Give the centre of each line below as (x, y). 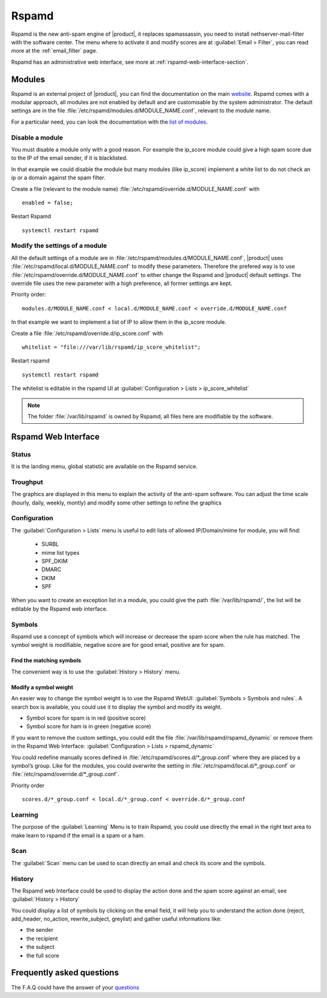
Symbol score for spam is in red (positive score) (86, 718)
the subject (40, 947)
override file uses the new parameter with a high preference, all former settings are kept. (122, 283)
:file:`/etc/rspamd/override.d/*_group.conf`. (65, 774)
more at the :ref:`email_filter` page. (54, 51)
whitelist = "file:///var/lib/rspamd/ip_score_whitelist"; (111, 347)
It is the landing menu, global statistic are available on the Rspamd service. (104, 466)
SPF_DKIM (54, 561)
